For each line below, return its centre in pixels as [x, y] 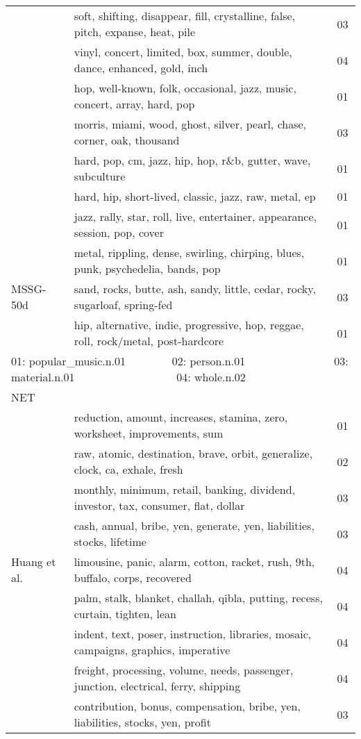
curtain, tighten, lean [125, 614]
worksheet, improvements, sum [149, 433]
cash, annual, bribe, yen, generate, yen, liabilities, [194, 525]
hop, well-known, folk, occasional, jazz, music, [185, 88]
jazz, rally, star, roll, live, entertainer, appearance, [195, 216]
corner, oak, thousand [127, 140]
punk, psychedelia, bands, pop [147, 268]
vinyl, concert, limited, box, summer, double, [183, 52]
